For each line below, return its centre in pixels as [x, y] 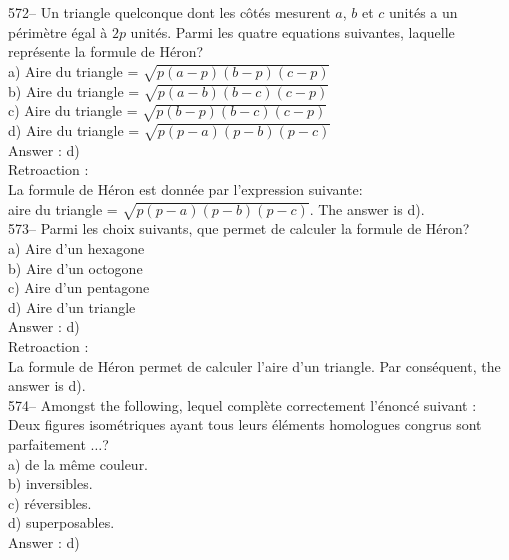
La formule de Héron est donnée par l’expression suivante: [185, 189]
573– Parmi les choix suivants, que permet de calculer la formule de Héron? [239, 228]
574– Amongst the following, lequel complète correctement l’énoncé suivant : [242, 404]
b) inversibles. [50, 483]
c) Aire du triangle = [73, 110]
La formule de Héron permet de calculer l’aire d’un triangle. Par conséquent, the [254, 365]
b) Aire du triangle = [74, 90]
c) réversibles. [50, 502]
